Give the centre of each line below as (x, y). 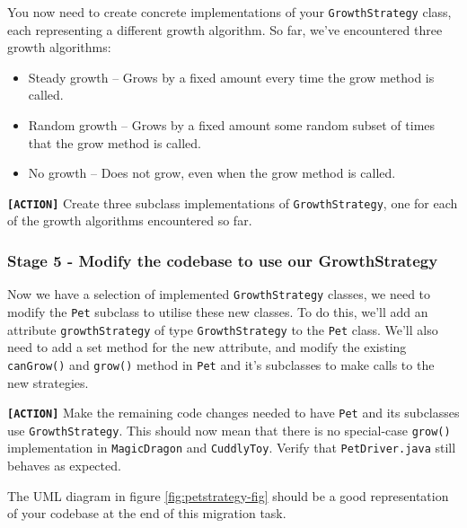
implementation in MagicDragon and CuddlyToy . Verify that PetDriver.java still (232, 448)
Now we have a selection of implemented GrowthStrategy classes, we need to (219, 294)
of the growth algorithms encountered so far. (130, 220)
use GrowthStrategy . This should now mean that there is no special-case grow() (229, 430)
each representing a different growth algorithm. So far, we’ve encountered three (225, 29)
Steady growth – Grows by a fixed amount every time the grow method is (231, 77)
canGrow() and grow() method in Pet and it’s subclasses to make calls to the (221, 364)
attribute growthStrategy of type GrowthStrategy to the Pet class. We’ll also (223, 329)
